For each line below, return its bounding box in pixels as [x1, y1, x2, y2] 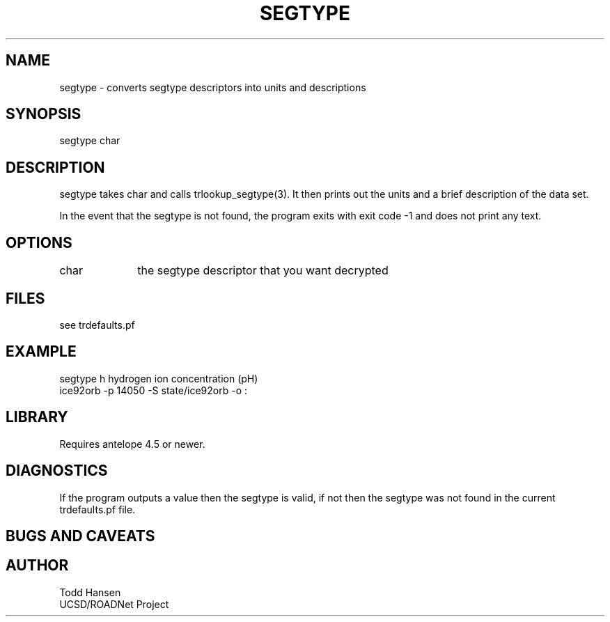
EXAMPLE [6, 343, 77, 361]
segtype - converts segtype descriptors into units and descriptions [59, 81, 366, 93]
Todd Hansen [59, 586, 121, 598]
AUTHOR [6, 557, 69, 575]
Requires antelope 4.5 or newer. [59, 437, 205, 450]
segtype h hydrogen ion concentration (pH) [59, 372, 258, 384]
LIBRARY [6, 408, 68, 426]
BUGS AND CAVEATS [6, 527, 155, 545]
